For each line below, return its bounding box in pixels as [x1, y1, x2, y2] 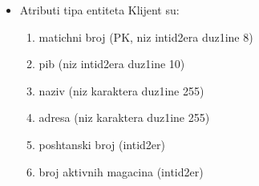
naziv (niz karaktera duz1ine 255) [38, 82, 204, 99]
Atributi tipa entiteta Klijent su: [19, 2, 180, 18]
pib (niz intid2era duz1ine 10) [38, 55, 185, 72]
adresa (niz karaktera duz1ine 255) [38, 109, 210, 126]
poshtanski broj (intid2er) [38, 135, 165, 152]
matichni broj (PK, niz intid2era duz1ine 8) [38, 28, 253, 45]
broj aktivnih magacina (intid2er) [38, 163, 204, 180]
